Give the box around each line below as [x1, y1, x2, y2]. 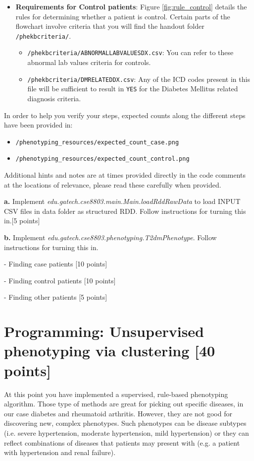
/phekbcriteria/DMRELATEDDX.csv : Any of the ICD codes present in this [27, 73, 250, 84]
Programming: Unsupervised [4, 321, 204, 341]
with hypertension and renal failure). [4, 447, 116, 458]
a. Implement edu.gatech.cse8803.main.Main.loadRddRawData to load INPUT [4, 196, 241, 206]
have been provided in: [4, 120, 73, 130]
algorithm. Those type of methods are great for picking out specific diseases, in [4, 398, 244, 409]
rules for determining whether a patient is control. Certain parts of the [15, 11, 230, 21]
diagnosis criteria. [27, 93, 81, 103]
